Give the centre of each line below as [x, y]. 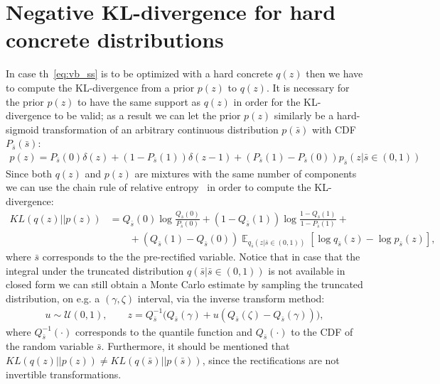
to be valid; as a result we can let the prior [147, 115]
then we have [334, 73]
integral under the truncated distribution [95, 270]
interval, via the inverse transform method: [231, 298]
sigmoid [22, 129]
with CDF [334, 129]
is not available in [307, 270]
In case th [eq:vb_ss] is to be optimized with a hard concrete [139, 73]
